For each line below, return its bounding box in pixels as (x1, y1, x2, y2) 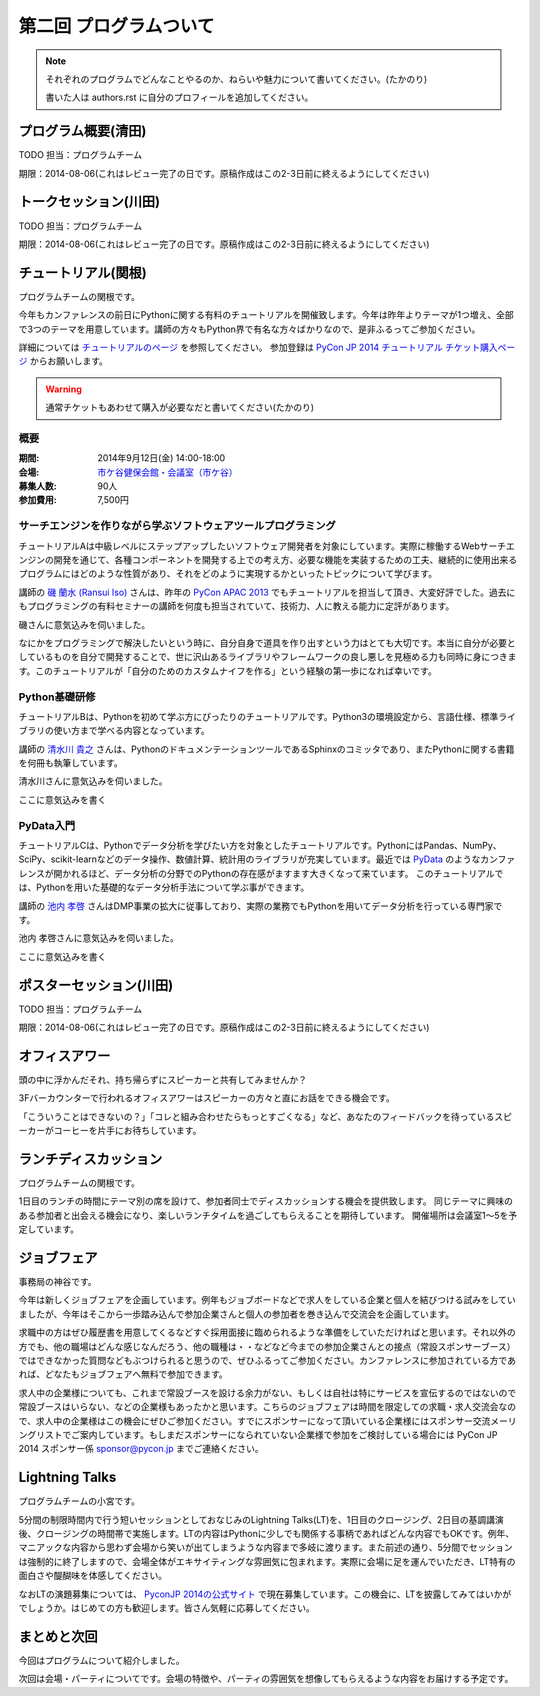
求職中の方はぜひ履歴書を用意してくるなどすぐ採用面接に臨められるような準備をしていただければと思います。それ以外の (18, 1326, 517, 1339)
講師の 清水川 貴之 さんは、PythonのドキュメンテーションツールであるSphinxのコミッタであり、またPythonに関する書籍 (18, 743, 515, 755)
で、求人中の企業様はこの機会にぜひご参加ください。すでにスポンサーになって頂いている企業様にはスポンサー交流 (18, 1415, 491, 1427)
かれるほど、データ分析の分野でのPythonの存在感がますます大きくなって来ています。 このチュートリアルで (61, 867, 504, 879)
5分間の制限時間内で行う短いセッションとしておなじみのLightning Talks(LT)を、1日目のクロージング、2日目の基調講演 (18, 1513, 504, 1525)
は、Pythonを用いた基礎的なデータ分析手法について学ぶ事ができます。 (18, 881, 310, 894)
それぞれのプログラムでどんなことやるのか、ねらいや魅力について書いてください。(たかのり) (45, 73, 428, 85)
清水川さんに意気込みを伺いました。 (18, 775, 168, 787)
